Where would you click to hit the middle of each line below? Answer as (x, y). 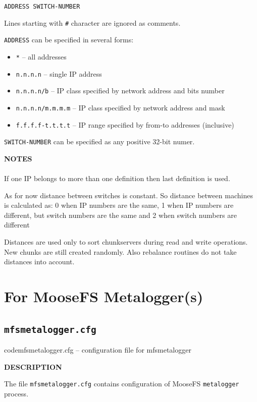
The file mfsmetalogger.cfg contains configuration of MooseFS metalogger (122, 384)
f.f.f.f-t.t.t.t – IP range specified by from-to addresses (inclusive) (125, 124)
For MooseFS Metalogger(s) (104, 296)
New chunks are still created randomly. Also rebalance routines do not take (120, 251)
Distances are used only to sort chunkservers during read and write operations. (126, 242)
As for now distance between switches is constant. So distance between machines (128, 195)
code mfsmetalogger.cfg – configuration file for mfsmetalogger (98, 350)
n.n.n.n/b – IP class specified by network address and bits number (120, 91)
